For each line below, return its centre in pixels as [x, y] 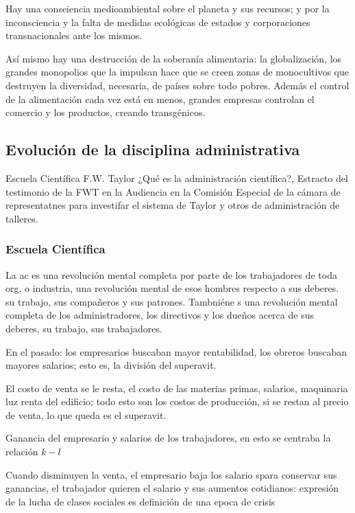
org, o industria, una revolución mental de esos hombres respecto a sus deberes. [172, 288]
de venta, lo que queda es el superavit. [86, 414]
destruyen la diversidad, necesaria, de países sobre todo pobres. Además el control [177, 85]
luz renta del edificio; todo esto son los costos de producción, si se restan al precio [177, 401]
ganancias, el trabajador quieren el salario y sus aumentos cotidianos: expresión [172, 488]
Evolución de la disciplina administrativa [153, 149]
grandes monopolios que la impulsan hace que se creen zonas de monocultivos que [177, 72]
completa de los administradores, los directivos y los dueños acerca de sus [160, 315]
